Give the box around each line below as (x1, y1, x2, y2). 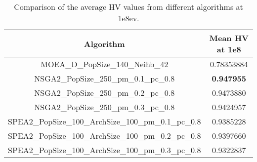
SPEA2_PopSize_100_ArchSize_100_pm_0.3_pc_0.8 (8, 144, 201, 156)
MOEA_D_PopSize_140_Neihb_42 (41, 58, 169, 70)
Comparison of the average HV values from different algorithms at (14, 1, 243, 12)
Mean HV (209, 32, 249, 43)
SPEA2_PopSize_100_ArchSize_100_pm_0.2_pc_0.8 (8, 130, 201, 141)
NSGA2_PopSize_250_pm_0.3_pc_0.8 (34, 101, 175, 113)
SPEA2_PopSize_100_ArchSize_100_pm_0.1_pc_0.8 (8, 116, 201, 127)
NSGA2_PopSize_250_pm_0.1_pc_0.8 (34, 73, 175, 84)
